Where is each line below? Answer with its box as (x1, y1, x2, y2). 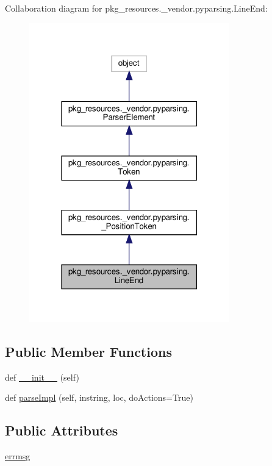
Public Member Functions (5, 342, 172, 360)
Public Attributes (5, 421, 118, 440)
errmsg (5, 450, 30, 462)
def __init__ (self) (5, 370, 79, 383)
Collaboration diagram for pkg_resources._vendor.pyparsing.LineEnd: (5, 2, 268, 14)
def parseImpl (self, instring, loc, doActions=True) (5, 391, 193, 404)
